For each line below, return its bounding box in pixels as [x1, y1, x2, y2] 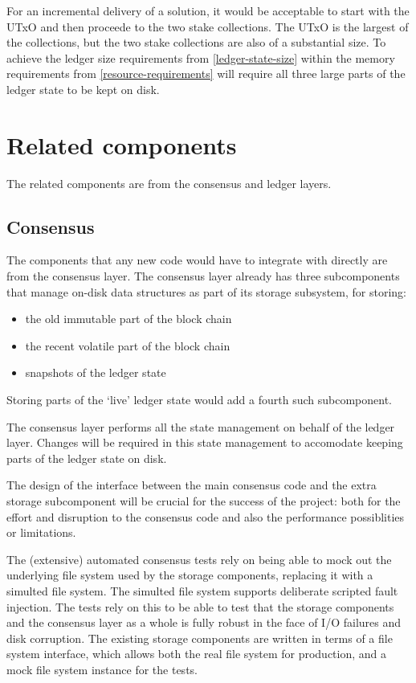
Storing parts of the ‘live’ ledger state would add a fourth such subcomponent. [6, 391, 393, 408]
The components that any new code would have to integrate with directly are [6, 252, 388, 268]
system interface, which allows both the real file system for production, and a [6, 645, 387, 662]
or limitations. [6, 524, 76, 541]
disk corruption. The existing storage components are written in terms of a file [6, 629, 393, 646]
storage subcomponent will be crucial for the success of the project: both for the [6, 493, 401, 509]
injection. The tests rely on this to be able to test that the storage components [6, 598, 394, 615]
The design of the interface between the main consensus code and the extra [6, 476, 377, 493]
